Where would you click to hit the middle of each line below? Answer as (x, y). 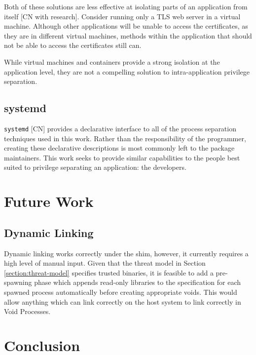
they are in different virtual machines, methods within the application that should (128, 35)
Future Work (49, 201)
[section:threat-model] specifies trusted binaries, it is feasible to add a (109, 272)
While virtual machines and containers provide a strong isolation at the (112, 61)
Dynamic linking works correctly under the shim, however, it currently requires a (126, 253)
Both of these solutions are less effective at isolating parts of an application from (126, 6)
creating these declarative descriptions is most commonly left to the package (119, 148)
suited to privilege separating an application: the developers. (95, 167)
